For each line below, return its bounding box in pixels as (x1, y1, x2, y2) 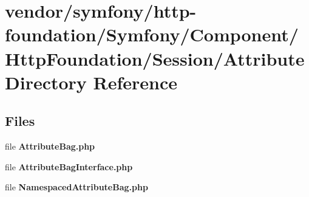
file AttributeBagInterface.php (5, 160, 133, 173)
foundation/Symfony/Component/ (5, 22, 299, 47)
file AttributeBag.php (5, 140, 95, 153)
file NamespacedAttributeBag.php (5, 181, 148, 193)
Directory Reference (5, 69, 178, 94)
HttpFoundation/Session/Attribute (5, 46, 305, 71)
